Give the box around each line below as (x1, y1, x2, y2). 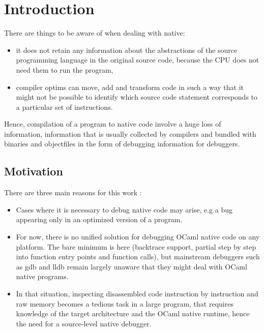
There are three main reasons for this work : (4, 187, 142, 198)
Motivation (4, 163, 63, 179)
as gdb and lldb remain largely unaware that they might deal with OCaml (16, 261, 247, 271)
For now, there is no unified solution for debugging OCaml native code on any (16, 231, 260, 242)
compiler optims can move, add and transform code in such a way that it (16, 81, 244, 92)
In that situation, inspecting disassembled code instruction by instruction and (16, 288, 258, 299)
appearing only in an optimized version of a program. (16, 214, 183, 225)
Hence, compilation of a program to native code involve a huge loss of (4, 118, 221, 129)
